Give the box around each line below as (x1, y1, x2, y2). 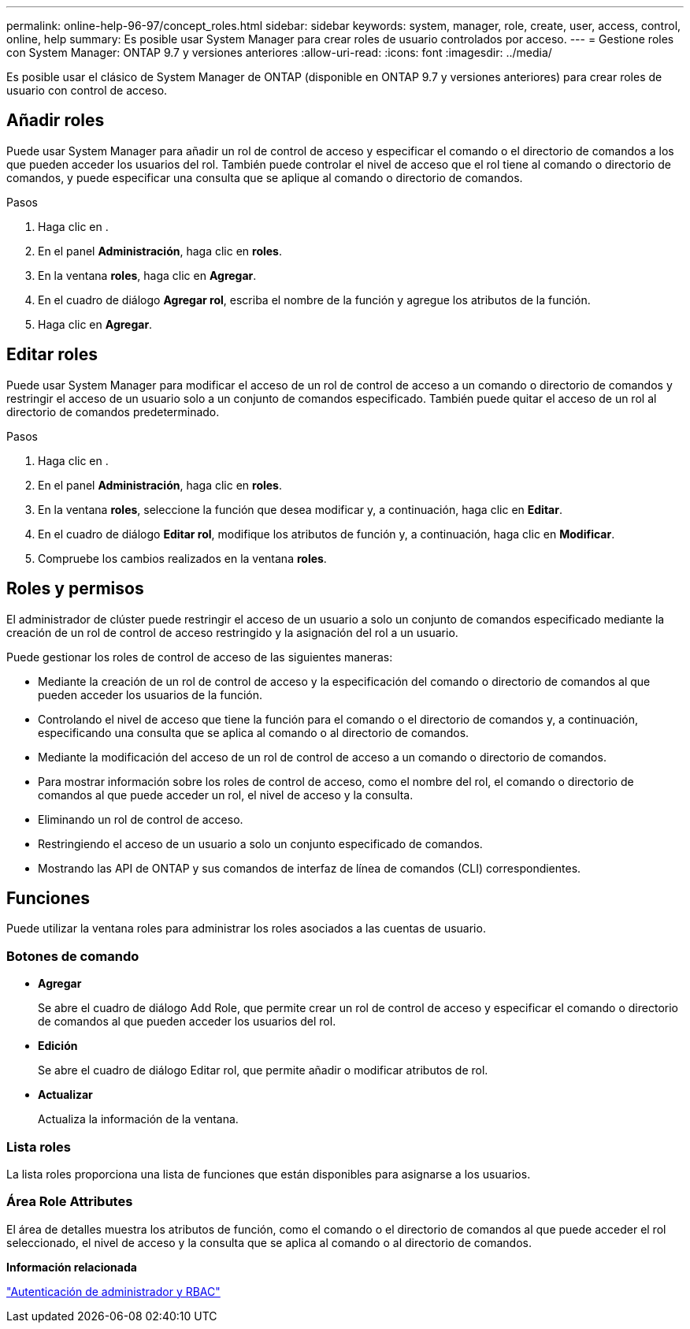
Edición (38, 1039, 78, 1053)
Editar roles (6, 344, 98, 365)
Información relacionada (6, 1260, 137, 1274)
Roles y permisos (6, 579, 144, 599)
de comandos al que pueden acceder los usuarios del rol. (38, 1014, 336, 1029)
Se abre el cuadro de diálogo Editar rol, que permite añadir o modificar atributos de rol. (38, 1063, 488, 1078)
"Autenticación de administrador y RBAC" (6, 1284, 221, 1298)
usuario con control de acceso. (6, 84, 168, 97)
